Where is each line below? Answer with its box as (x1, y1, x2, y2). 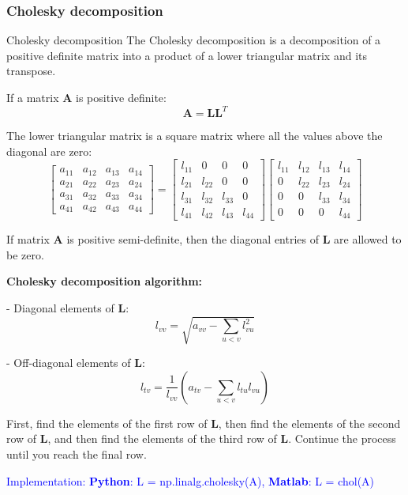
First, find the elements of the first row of (6, 414, 208, 431)
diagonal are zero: (6, 142, 92, 159)
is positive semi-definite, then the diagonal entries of (66, 231, 319, 247)
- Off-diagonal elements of (6, 354, 131, 371)
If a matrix (6, 89, 59, 105)
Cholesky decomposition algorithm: (6, 273, 203, 289)
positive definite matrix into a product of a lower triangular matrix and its (6, 47, 367, 63)
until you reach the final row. (6, 445, 147, 462)
